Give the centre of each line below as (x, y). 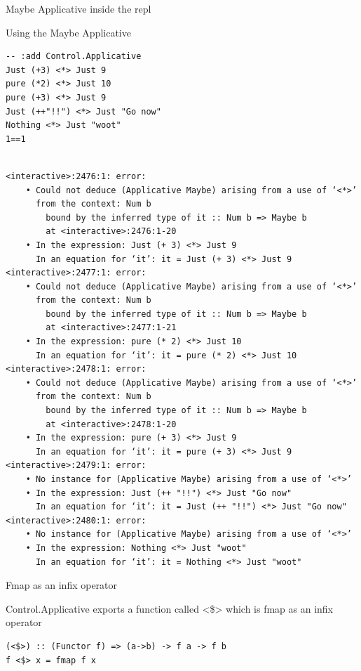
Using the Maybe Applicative (68, 32)
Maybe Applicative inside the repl (79, 8)
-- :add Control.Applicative (74, 57)
